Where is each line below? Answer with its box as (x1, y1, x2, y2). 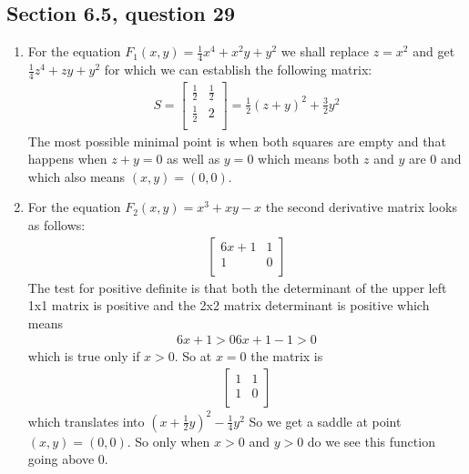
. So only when (127, 431, 210, 450)
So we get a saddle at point (249, 411, 402, 430)
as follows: (27, 216, 86, 235)
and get (413, 42, 455, 61)
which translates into (27, 411, 145, 430)
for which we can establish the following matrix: (104, 60, 372, 79)
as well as (167, 149, 220, 168)
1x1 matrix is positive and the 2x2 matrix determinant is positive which (27, 296, 430, 315)
